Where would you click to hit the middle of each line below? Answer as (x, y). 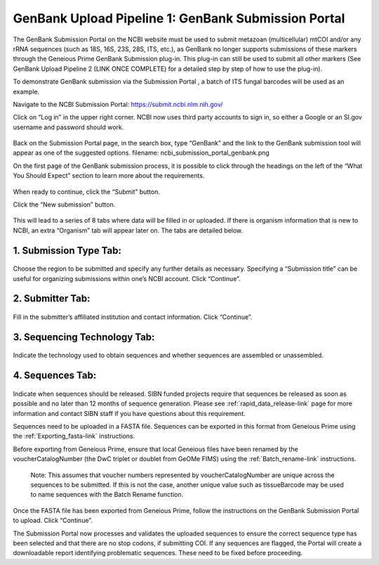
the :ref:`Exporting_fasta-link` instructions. (74, 436)
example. (26, 91)
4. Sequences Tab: (55, 376)
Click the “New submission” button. (64, 204)
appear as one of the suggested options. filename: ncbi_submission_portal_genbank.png (141, 153)
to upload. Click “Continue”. (53, 521)
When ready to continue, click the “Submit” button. (87, 191)
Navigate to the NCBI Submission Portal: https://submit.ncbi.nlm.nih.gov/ (118, 104)
